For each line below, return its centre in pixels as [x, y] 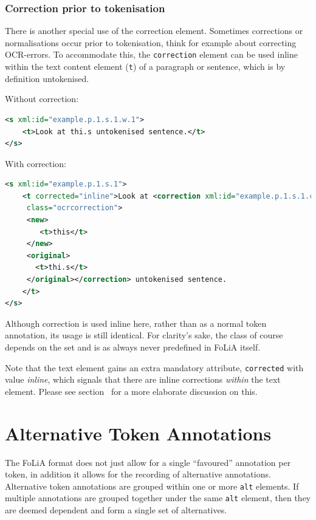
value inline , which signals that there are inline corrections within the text [143, 379]
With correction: [36, 163]
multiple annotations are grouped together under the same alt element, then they [158, 498]
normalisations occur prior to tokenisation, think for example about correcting [151, 42]
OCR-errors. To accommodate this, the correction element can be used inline [151, 54]
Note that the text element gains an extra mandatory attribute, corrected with [154, 367]
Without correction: [42, 99]
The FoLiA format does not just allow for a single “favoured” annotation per [148, 462]
